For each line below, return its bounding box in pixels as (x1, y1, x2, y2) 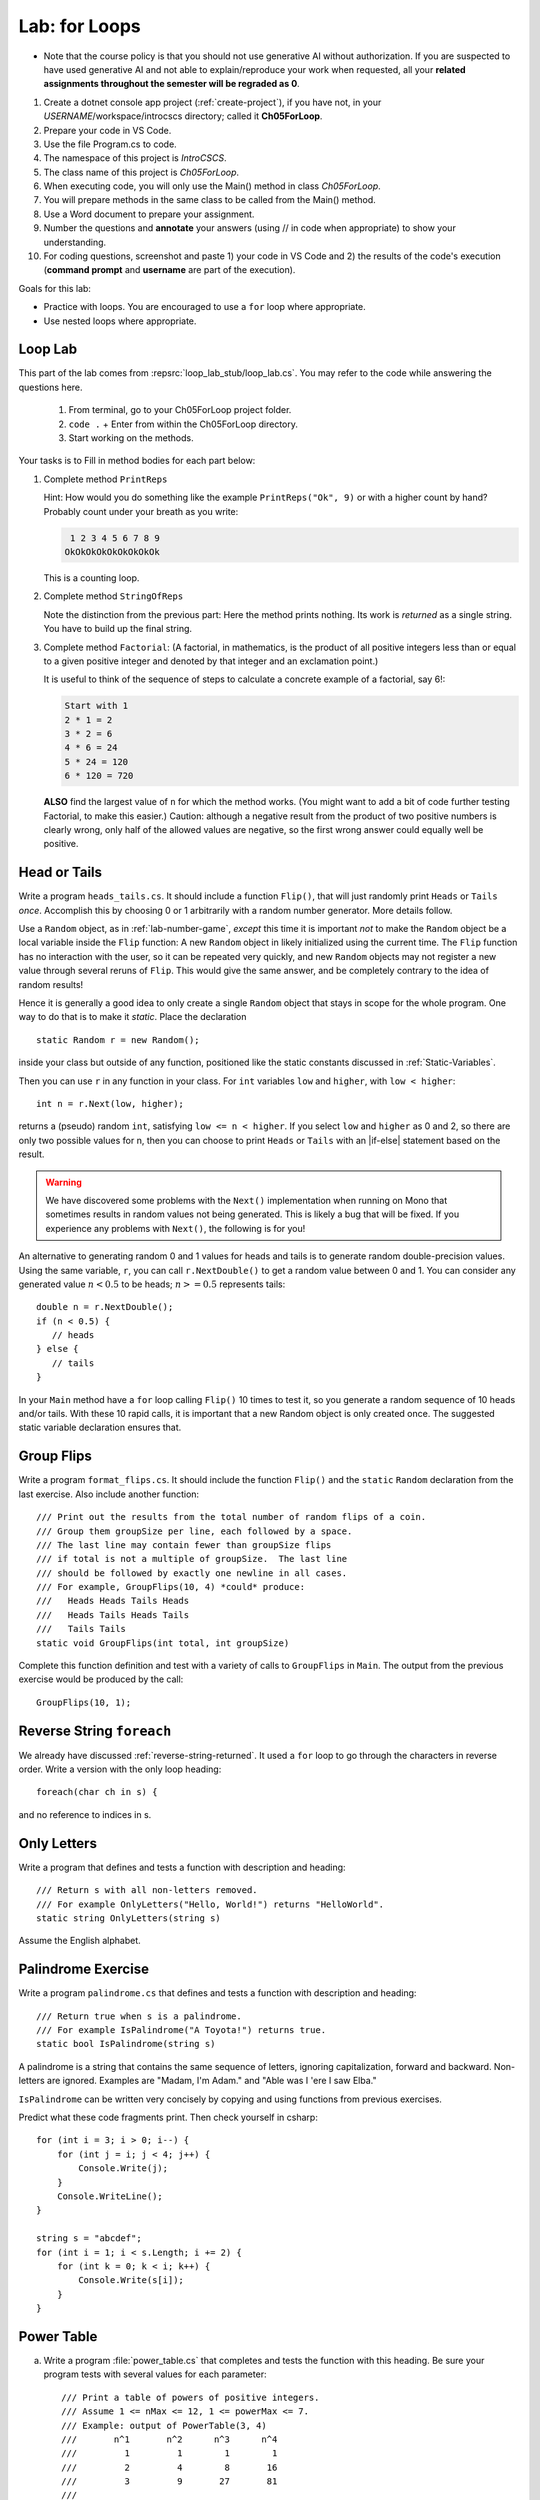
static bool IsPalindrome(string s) (36, 2038, 216, 2050)
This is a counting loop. (43, 571, 140, 584)
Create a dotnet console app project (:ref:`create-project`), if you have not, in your (43, 96, 382, 108)
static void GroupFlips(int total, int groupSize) (36, 1637, 290, 1649)
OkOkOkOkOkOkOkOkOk (64, 546, 160, 557)
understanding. (43, 236, 107, 248)
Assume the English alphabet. (18, 1935, 142, 1947)
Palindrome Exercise (18, 1961, 150, 1978)
